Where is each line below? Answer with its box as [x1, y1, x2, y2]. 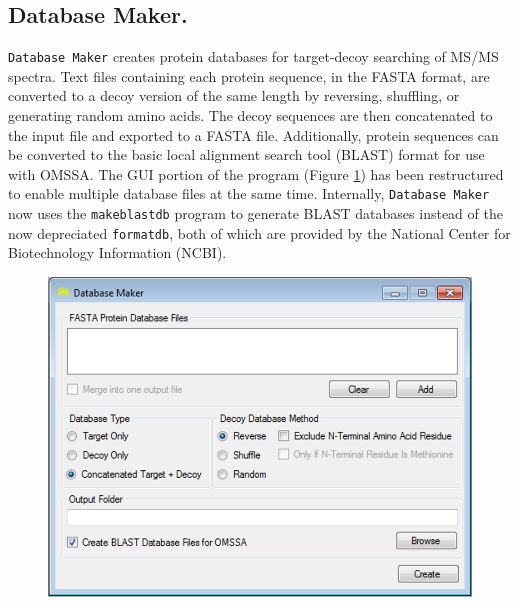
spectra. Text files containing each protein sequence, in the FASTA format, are [8, 65, 490, 86]
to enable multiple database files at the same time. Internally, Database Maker [8, 183, 490, 204]
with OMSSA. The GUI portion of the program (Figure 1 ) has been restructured [8, 163, 504, 184]
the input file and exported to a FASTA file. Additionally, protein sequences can [8, 124, 499, 145]
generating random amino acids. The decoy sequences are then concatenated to [8, 105, 493, 126]
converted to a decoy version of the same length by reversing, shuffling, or [8, 85, 460, 106]
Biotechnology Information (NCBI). [8, 242, 227, 263]
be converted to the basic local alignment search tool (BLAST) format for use [8, 144, 485, 165]
